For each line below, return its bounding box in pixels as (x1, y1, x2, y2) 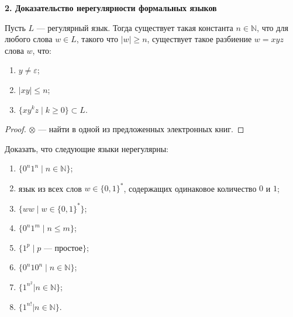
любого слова (5, 33, 53, 45)
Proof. (5, 123, 26, 135)
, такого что (76, 33, 118, 45)
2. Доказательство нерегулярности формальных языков (5, 2, 217, 13)
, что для (257, 21, 288, 33)
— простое (43, 244, 82, 253)
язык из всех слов (18, 182, 82, 194)
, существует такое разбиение (147, 33, 252, 45)
